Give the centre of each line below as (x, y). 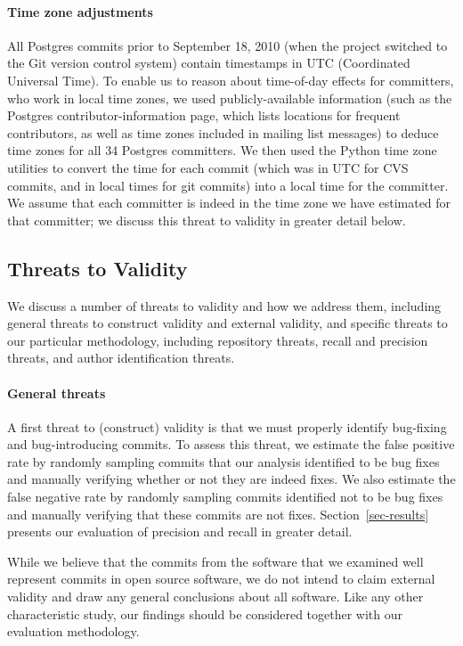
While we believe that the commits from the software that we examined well (215, 561)
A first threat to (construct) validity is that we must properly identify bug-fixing (227, 426)
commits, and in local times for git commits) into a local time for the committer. (228, 185)
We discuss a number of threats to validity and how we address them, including (224, 305)
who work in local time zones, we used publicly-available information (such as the (230, 98)
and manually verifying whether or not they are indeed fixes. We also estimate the (231, 479)
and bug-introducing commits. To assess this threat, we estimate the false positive (231, 444)
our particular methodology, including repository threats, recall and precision (218, 340)
